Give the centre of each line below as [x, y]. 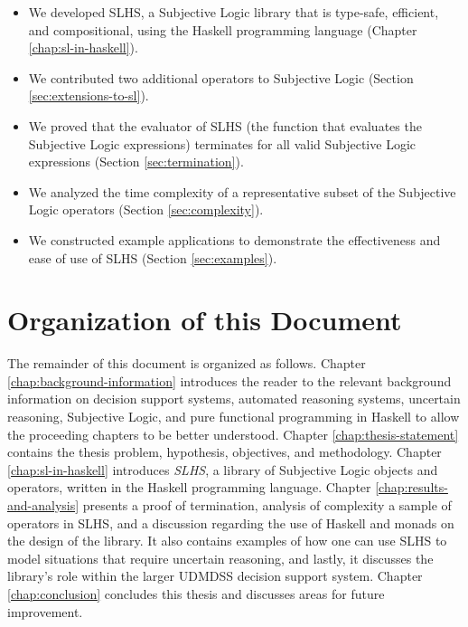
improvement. [45, 611]
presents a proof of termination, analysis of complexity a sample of [267, 505]
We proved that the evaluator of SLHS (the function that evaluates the [225, 125]
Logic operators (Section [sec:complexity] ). [146, 209]
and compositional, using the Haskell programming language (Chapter [223, 29]
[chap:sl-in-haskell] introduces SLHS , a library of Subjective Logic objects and [223, 469]
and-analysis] [43, 505]
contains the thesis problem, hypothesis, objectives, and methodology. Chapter [225, 452]
